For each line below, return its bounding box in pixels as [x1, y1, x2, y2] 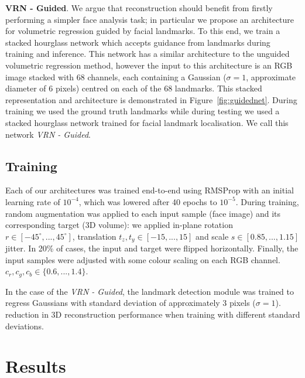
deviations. [5, 319, 44, 332]
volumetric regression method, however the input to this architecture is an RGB [5, 59, 293, 71]
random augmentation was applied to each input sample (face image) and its [5, 207, 281, 219]
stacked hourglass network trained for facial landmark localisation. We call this [5, 116, 289, 128]
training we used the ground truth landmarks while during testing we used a [5, 105, 280, 117]
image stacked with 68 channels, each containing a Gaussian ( [5, 70, 227, 83]
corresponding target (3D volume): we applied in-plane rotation [5, 219, 233, 231]
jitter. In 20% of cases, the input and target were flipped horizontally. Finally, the [5, 242, 299, 254]
